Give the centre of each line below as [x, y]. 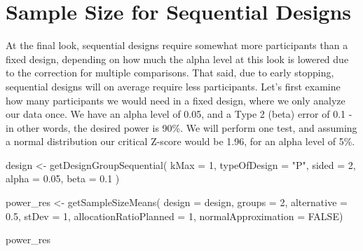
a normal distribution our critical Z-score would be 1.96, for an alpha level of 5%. [180, 141]
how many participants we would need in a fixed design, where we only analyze [176, 100]
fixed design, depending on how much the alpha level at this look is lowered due [177, 59]
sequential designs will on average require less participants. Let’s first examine [173, 86]
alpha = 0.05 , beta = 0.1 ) [63, 178]
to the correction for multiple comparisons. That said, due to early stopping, [170, 73]
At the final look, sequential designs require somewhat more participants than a [177, 45]
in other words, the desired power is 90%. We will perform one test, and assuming [181, 127]
